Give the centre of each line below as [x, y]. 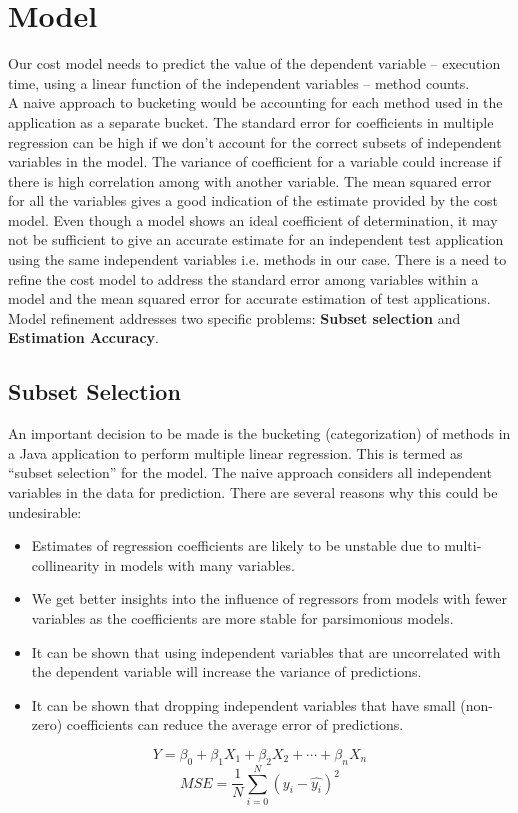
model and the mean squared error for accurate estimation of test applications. [249, 298]
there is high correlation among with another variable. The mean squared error [250, 180]
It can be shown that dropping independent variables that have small [243, 704]
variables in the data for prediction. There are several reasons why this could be [253, 492]
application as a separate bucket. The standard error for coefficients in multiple [251, 121]
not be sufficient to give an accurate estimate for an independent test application [256, 239]
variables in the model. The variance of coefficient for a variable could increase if [255, 161]
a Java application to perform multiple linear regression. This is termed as [235, 452]
